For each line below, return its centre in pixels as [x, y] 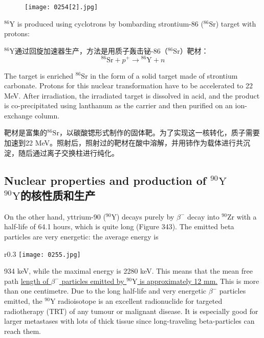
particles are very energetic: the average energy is [81, 237]
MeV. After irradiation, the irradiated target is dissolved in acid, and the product [132, 95]
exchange [18, 115]
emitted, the [23, 301]
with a [247, 216]
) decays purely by [145, 216]
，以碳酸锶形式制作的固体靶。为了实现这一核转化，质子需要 [159, 132]
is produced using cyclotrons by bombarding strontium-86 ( [110, 23]
